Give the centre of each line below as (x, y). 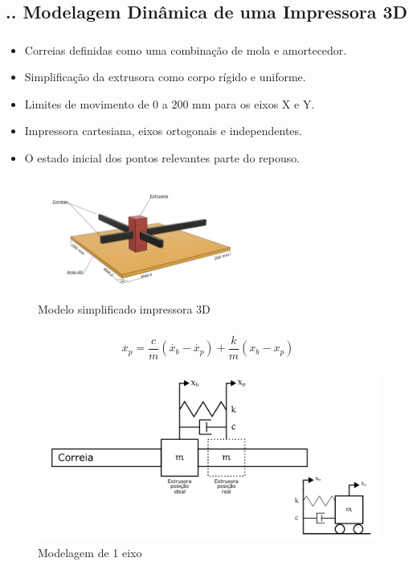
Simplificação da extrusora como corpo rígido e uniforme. (165, 77)
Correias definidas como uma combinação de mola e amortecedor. (186, 49)
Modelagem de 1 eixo (90, 552)
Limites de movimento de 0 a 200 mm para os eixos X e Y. (170, 103)
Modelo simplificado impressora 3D (124, 309)
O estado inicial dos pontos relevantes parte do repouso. (162, 158)
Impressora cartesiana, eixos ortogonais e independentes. (163, 131)
